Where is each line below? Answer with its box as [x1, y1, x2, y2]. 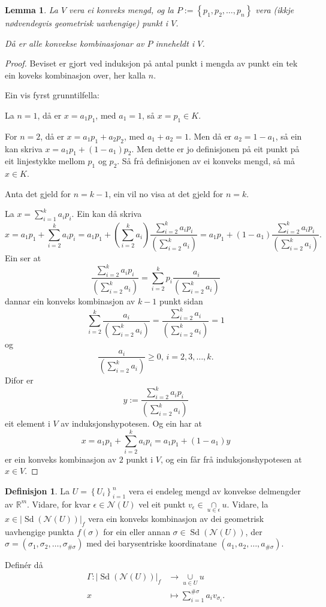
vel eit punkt [138, 497, 186, 510]
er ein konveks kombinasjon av [5, 452, 117, 465]
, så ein [275, 129, 302, 142]
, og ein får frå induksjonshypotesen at [161, 452, 302, 465]
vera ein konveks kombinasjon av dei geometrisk [88, 512, 264, 525]
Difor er [5, 374, 34, 386]
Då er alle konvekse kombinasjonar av [5, 37, 144, 49]
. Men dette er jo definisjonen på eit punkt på [131, 142, 300, 155]
